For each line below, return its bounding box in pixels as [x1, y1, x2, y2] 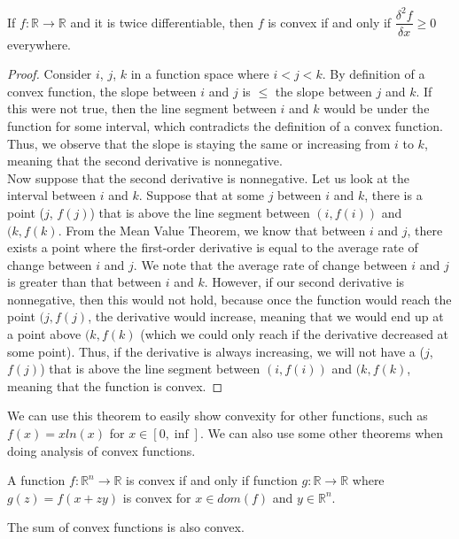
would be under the [323, 99, 430, 118]
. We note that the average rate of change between [133, 255, 408, 273]
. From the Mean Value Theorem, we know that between [58, 220, 366, 239]
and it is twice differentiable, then [70, 12, 254, 31]
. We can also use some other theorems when [199, 424, 444, 443]
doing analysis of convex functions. [7, 441, 196, 459]
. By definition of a [322, 65, 425, 83]
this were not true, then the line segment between [7, 99, 276, 118]
